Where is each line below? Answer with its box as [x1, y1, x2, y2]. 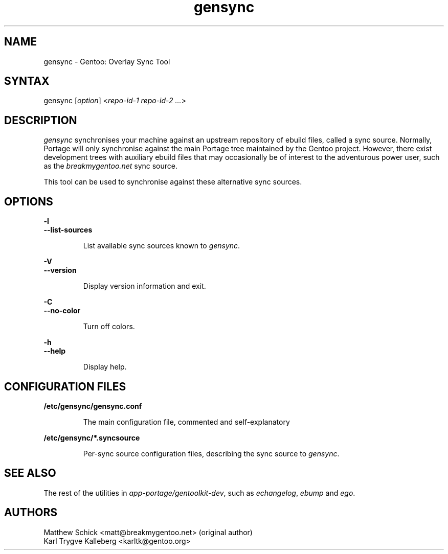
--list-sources [43, 225, 93, 235]
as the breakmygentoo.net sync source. [43, 161, 178, 171]
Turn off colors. [83, 322, 135, 331]
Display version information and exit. [83, 282, 206, 291]
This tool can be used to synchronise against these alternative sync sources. [43, 177, 302, 187]
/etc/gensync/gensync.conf [43, 401, 142, 410]
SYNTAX [4, 75, 50, 88]
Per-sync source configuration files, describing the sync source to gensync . [83, 449, 340, 458]
